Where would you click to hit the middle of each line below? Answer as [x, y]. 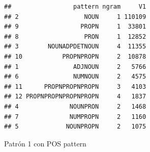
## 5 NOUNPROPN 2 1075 [75, 127]
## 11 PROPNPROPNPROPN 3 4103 [75, 86]
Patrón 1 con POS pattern [45, 143]
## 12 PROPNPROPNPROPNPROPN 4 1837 [75, 97]
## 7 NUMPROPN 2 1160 [75, 117]
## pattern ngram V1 [75, 7]
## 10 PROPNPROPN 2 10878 [75, 56]
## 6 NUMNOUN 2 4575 [75, 77]
